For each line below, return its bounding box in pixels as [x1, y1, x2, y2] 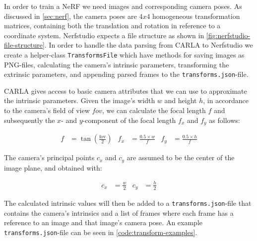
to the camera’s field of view [4, 105, 90, 116]
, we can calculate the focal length [102, 105, 206, 116]
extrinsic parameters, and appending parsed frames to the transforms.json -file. [4, 69, 249, 79]
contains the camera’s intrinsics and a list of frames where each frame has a [4, 207, 234, 218]
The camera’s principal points [4, 152, 95, 163]
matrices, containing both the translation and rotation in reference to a [4, 20, 221, 31]
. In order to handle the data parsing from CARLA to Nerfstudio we [44, 40, 253, 50]
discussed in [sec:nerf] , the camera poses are [4, 10, 137, 21]
